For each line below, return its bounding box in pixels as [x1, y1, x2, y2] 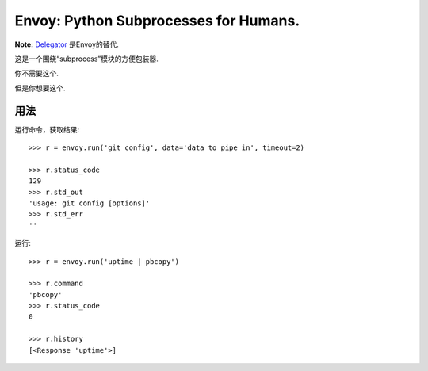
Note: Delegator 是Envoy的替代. [14, 40, 119, 49]
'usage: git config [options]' [29, 198, 151, 208]
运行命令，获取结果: [14, 124, 80, 134]
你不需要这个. [14, 68, 59, 78]
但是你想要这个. [14, 83, 67, 93]
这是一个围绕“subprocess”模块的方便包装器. [14, 54, 159, 63]
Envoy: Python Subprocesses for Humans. [14, 12, 300, 29]
